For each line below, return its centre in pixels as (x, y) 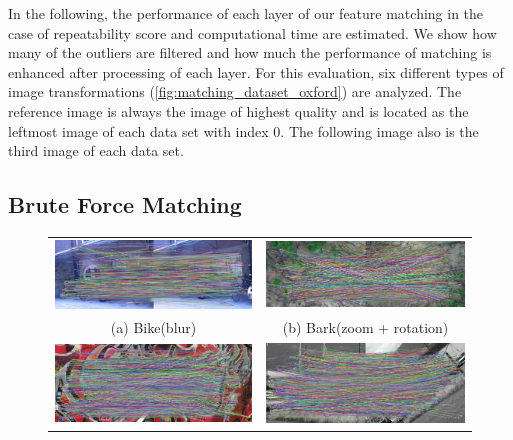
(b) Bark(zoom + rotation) (365, 327)
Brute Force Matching (125, 204)
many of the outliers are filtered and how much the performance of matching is (250, 52)
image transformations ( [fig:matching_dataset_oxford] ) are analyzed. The (235, 91)
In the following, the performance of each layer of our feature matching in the (246, 13)
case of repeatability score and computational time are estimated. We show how (252, 32)
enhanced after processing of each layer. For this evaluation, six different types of (256, 71)
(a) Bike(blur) (153, 327)
